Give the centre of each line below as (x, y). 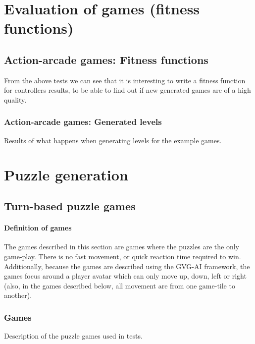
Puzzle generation (66, 174)
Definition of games (38, 228)
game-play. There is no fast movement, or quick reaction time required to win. (123, 256)
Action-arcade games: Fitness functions (106, 59)
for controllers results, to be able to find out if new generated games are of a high (127, 90)
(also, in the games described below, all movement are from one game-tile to (120, 285)
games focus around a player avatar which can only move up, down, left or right (125, 276)
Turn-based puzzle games (70, 206)
